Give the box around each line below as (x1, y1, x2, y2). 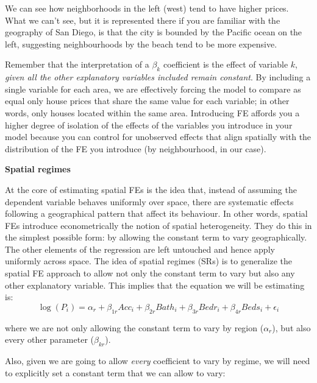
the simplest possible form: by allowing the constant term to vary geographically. (5, 231, 307, 244)
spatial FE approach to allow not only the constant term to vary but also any (5, 267, 295, 279)
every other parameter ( (5, 333, 94, 346)
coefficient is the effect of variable (163, 58, 288, 71)
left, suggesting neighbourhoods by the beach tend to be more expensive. (5, 37, 277, 50)
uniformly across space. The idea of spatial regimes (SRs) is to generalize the (5, 255, 293, 267)
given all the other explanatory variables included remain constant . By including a (5, 71, 311, 83)
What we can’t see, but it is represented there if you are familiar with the (5, 13, 280, 26)
